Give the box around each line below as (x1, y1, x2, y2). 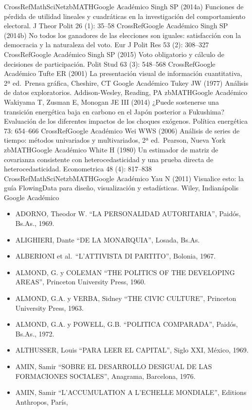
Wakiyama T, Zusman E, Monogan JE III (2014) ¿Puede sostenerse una (4, 96, 219, 107)
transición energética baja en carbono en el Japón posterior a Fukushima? (4, 106, 225, 116)
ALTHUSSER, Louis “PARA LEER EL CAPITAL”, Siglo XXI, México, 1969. (15, 345, 249, 355)
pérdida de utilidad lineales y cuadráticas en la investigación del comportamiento (4, 11, 246, 21)
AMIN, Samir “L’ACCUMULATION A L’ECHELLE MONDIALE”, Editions (15, 387, 247, 397)
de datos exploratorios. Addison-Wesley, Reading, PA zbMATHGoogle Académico (4, 87, 248, 97)
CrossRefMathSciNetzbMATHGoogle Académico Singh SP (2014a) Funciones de (4, 1, 244, 11)
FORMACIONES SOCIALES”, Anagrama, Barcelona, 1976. (15, 371, 196, 381)
